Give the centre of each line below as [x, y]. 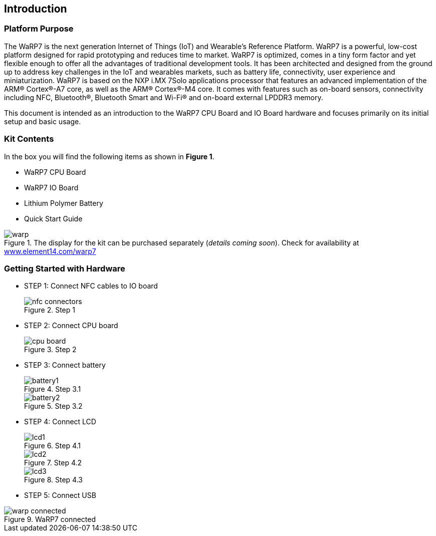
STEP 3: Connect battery [65, 365]
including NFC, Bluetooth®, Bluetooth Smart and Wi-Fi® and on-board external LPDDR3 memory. [164, 97]
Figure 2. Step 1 [50, 310]
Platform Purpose [39, 29]
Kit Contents [29, 139]
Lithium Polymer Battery [64, 203]
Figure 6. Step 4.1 [53, 446]
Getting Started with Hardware [65, 268]
